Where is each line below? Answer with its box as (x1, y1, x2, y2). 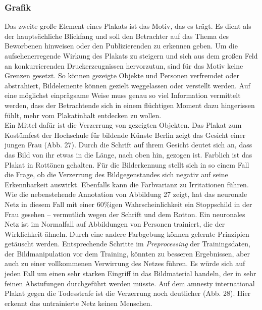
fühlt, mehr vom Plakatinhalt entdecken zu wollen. (5, 110, 162, 120)
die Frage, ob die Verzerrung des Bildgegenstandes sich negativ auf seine (5, 169, 228, 180)
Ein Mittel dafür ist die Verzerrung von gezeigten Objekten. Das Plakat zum (5, 120, 242, 130)
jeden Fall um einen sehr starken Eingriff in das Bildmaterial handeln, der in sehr (5, 268, 256, 279)
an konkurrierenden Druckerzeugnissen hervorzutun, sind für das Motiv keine (5, 60, 243, 71)
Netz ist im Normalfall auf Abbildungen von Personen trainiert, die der (5, 219, 225, 229)
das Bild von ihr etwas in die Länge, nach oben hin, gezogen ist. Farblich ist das (5, 149, 252, 160)
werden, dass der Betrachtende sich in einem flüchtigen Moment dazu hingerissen (5, 99, 255, 110)
